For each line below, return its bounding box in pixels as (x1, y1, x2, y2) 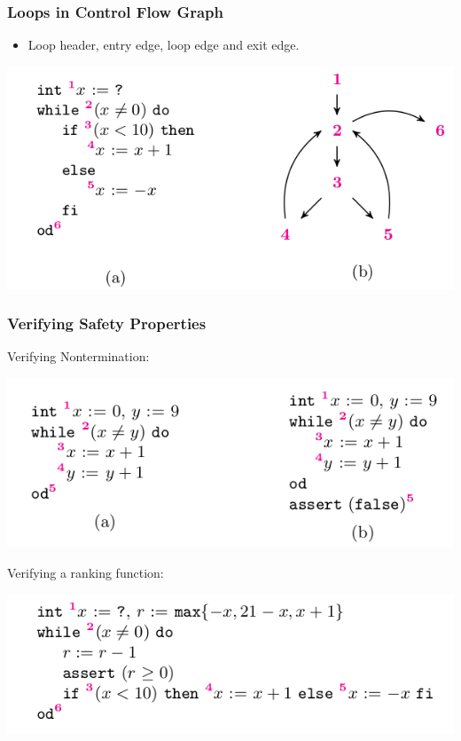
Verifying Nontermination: (7, 347, 150, 366)
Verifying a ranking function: (7, 563, 164, 581)
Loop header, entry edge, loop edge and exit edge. (27, 35, 300, 54)
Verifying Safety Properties (7, 312, 207, 335)
